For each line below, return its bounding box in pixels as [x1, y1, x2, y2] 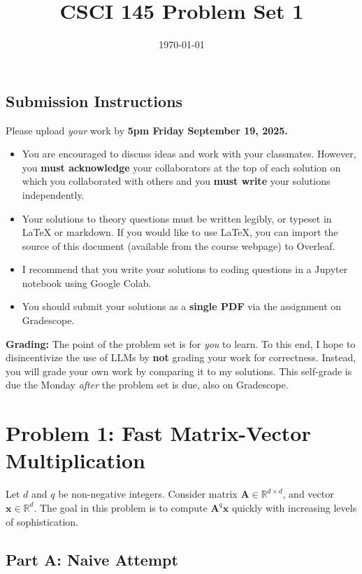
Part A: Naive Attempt [6, 548, 178, 570]
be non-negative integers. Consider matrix [58, 486, 238, 501]
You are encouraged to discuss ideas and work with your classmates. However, [22, 146, 356, 161]
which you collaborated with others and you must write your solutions [22, 174, 331, 188]
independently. [22, 187, 85, 202]
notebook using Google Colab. [22, 275, 152, 290]
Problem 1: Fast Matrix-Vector [6, 419, 311, 447]
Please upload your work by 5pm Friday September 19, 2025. [6, 122, 288, 137]
